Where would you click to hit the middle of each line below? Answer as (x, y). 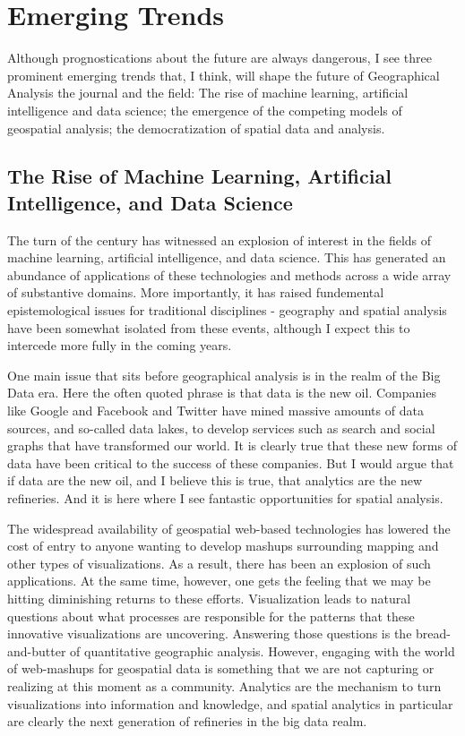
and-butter (37, 650)
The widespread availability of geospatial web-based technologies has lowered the (229, 528)
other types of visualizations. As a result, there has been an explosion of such (219, 563)
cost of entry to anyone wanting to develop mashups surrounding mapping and (223, 546)
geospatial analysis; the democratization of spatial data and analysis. (196, 128)
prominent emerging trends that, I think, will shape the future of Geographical (224, 75)
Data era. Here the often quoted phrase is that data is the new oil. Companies (222, 393)
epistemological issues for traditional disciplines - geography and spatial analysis (227, 310)
